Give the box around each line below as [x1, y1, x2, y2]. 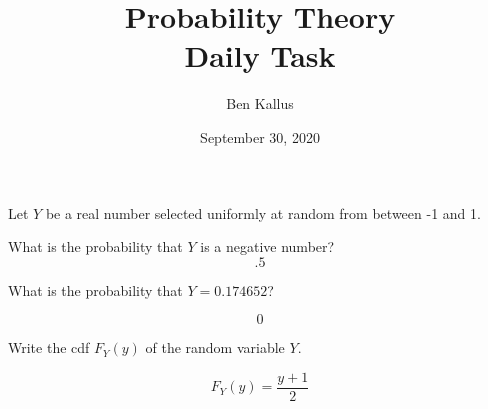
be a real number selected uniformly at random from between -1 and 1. [45, 202, 481, 223]
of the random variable [145, 337, 285, 358]
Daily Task [184, 35, 336, 76]
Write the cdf [8, 337, 90, 358]
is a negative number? [200, 236, 335, 257]
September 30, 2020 [200, 126, 320, 147]
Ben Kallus [226, 93, 294, 114]
